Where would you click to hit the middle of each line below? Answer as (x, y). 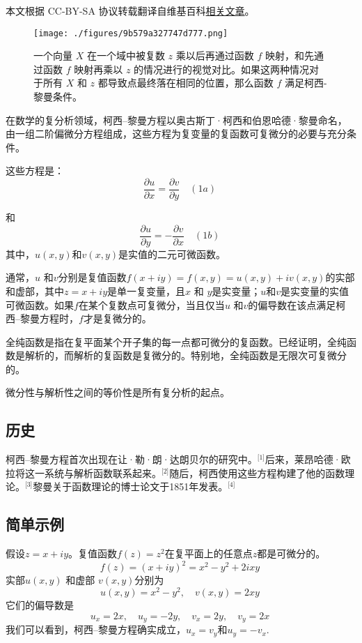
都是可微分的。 (291, 553)
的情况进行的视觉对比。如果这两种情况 (222, 69)
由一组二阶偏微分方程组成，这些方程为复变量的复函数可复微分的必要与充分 (176, 134)
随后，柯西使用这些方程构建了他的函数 (257, 472)
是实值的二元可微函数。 (172, 254)
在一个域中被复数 (126, 55)
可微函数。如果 (40, 304)
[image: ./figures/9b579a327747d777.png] (131, 33)
